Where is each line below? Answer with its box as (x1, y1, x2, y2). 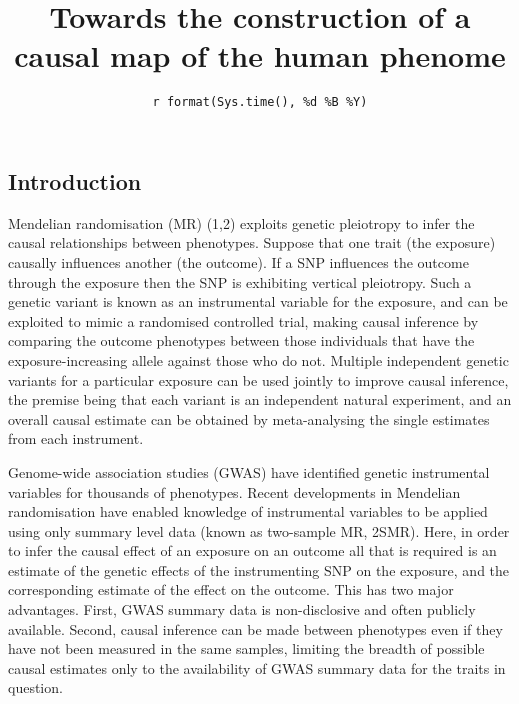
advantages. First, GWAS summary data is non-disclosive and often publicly (8, 599, 476, 620)
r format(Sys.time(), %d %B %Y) (152, 95, 368, 110)
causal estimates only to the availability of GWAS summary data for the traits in (8, 657, 506, 678)
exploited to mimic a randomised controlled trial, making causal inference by (8, 310, 479, 331)
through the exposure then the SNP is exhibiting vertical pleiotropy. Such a (8, 271, 472, 292)
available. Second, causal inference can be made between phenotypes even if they (8, 618, 503, 639)
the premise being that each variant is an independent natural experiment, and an (8, 389, 512, 410)
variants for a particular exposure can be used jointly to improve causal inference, (8, 369, 509, 390)
